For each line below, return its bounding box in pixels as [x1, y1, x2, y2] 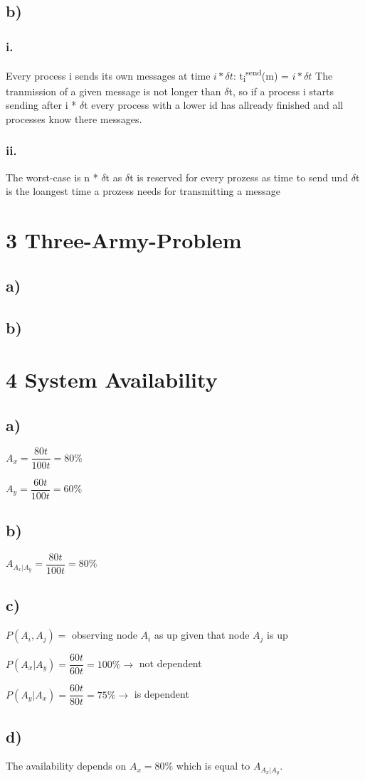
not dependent [139, 656, 202, 671]
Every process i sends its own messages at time [6, 68, 211, 83]
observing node [72, 627, 137, 642]
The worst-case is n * [6, 169, 98, 184]
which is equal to [176, 758, 250, 773]
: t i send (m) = [233, 66, 289, 85]
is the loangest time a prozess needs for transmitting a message [6, 184, 281, 198]
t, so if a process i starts [228, 83, 334, 98]
